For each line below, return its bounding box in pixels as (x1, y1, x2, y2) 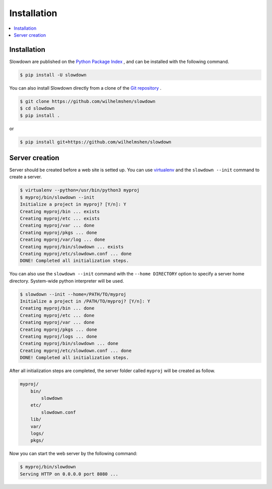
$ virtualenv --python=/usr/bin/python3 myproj (20, 187, 140, 193)
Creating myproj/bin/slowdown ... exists (20, 244, 124, 249)
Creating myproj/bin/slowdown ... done (20, 340, 118, 346)
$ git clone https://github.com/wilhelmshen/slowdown (20, 98, 156, 104)
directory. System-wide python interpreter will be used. (9, 277, 124, 284)
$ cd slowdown (20, 106, 55, 111)
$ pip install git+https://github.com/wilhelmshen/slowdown (20, 139, 172, 145)
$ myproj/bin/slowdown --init (20, 194, 95, 200)
